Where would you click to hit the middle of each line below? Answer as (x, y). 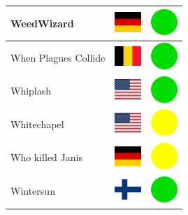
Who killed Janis (46, 157)
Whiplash (31, 91)
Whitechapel (37, 124)
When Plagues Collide (58, 57)
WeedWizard (42, 23)
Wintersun (33, 191)
